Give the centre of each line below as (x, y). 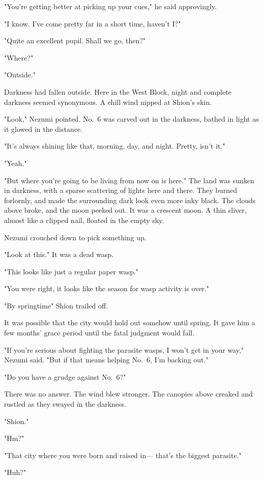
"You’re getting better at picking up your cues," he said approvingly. (110, 6)
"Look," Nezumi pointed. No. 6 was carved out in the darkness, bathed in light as (131, 119)
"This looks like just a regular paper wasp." (71, 271)
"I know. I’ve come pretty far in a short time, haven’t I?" (93, 23)
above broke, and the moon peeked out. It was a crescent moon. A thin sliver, (125, 210)
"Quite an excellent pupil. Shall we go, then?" (75, 40)
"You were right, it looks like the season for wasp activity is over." (107, 288)
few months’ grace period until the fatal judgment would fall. (99, 333)
